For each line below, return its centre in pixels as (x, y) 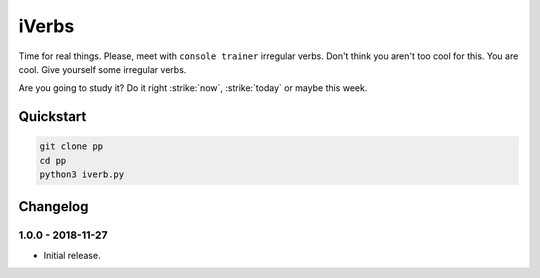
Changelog (53, 206)
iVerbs (46, 26)
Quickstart (52, 116)
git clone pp (71, 146)
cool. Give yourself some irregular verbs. (102, 69)
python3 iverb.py (82, 174)
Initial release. (72, 255)
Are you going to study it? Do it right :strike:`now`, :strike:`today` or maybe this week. (193, 88)
